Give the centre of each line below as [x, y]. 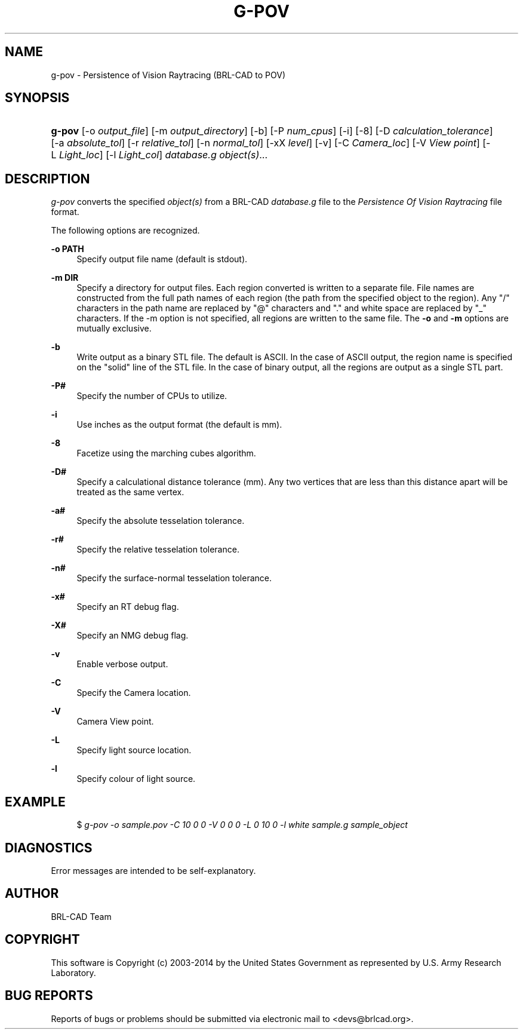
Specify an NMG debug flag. [133, 636]
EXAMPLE [35, 802]
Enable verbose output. [122, 664]
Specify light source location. [134, 750]
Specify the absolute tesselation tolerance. [161, 521]
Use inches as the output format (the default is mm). [179, 425]
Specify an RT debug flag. [128, 607]
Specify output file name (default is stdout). [162, 259]
